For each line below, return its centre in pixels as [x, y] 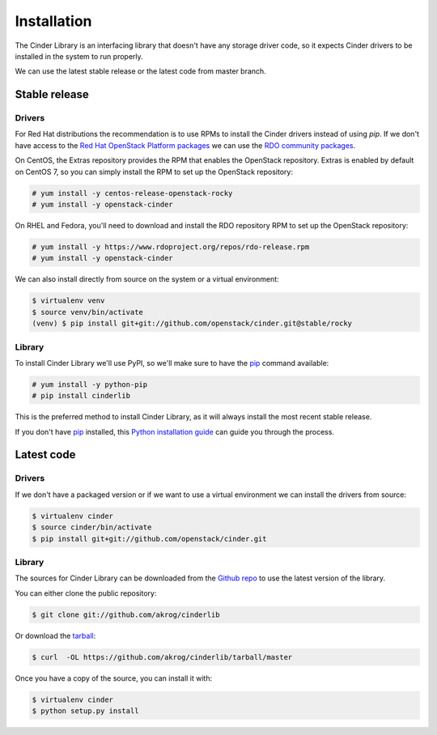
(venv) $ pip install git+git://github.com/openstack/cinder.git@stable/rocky [192, 323]
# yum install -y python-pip [90, 384]
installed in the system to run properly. [79, 56]
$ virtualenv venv [68, 301]
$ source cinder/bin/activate [92, 527]
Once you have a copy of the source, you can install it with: [114, 678]
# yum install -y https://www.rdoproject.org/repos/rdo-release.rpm [171, 247]
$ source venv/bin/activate [87, 312]
